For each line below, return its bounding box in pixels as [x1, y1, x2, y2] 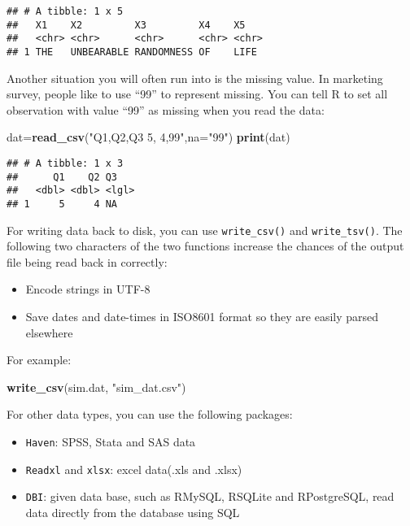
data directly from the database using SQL [25, 504, 240, 520]
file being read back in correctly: [7, 253, 168, 270]
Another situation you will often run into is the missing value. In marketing [7, 69, 383, 86]
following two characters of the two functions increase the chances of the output [7, 237, 404, 254]
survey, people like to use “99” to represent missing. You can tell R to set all [7, 85, 388, 102]
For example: [7, 351, 72, 368]
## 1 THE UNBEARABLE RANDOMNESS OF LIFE [7, 46, 257, 58]
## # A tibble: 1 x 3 [7, 158, 124, 169]
